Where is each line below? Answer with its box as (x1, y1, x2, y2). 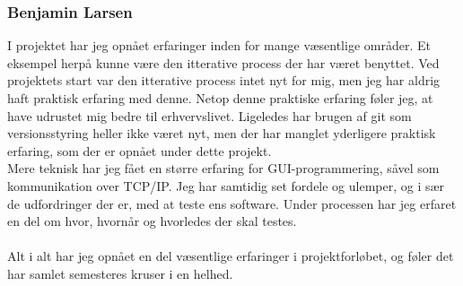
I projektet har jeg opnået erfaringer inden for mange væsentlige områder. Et (7, 36, 431, 55)
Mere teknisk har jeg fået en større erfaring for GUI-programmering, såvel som (7, 159, 440, 178)
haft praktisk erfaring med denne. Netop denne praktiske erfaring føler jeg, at (7, 89, 433, 107)
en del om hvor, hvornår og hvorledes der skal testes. (7, 212, 297, 230)
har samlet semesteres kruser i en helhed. (7, 264, 233, 282)
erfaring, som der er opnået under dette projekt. (7, 141, 272, 160)
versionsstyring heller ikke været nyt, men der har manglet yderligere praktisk (7, 124, 436, 143)
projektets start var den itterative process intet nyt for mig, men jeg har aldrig (7, 71, 441, 90)
